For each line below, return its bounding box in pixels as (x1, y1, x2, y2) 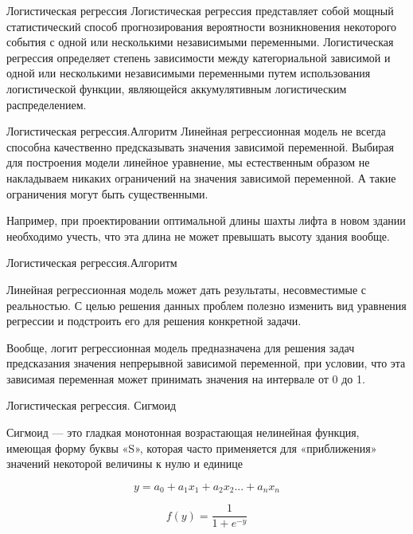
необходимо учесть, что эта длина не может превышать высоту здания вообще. (6, 227, 390, 244)
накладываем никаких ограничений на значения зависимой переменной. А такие (6, 169, 396, 186)
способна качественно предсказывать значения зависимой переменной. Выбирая (6, 138, 394, 155)
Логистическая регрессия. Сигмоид (6, 397, 177, 414)
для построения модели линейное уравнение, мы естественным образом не (6, 154, 370, 171)
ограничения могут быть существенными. (6, 185, 208, 202)
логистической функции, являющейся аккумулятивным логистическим (6, 80, 347, 96)
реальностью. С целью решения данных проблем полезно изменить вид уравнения (6, 296, 407, 313)
